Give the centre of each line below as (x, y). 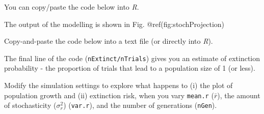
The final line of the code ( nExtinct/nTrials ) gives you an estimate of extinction (132, 58)
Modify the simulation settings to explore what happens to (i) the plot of (118, 85)
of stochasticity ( (30, 105)
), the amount (239, 95)
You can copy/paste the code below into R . (72, 7)
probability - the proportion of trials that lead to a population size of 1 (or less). (130, 68)
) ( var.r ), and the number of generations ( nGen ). (140, 105)
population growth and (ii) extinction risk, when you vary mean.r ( (109, 95)
